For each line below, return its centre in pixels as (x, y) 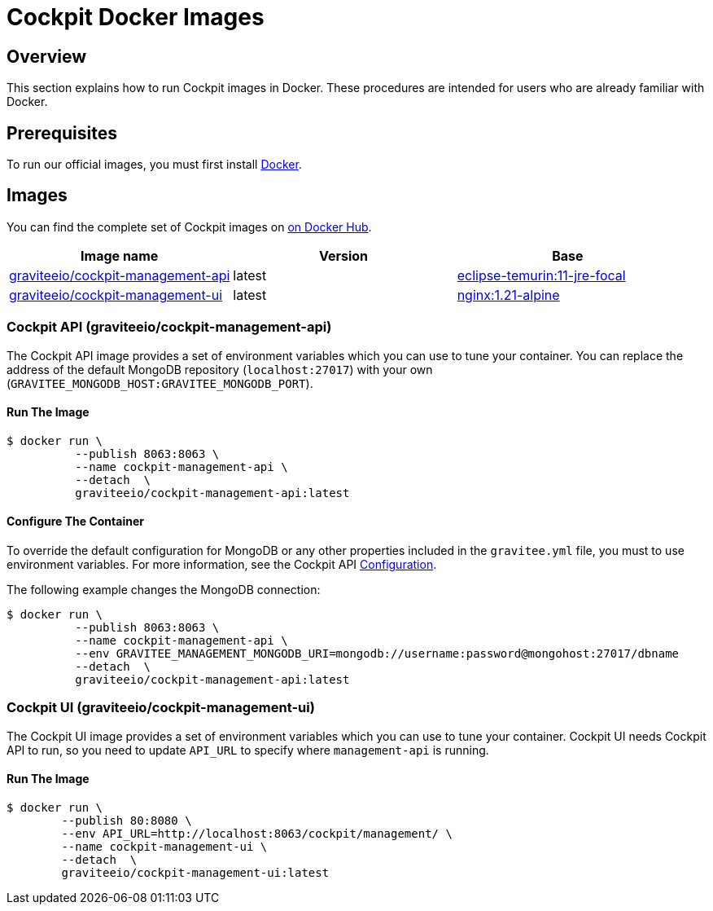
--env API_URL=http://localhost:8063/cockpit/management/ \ (257, 834)
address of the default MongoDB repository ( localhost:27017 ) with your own (220, 369)
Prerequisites (62, 133)
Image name (120, 255)
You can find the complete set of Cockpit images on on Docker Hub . (189, 227)
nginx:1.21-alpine (508, 295)
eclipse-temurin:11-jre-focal (541, 275)
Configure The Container (75, 522)
